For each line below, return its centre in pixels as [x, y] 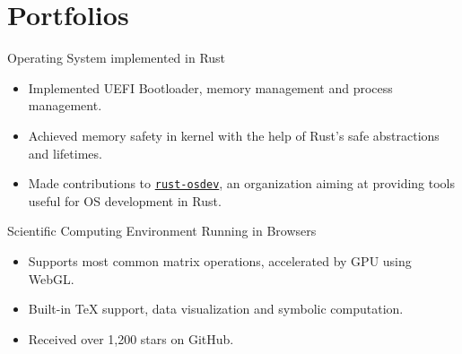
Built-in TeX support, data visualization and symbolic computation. [216, 309]
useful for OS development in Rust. [125, 200]
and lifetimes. [65, 153]
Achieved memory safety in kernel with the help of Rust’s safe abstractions [234, 135]
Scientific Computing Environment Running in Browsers [162, 231]
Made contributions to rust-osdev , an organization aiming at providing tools [242, 183]
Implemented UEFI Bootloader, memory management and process [210, 87]
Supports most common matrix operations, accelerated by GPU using [220, 260]
